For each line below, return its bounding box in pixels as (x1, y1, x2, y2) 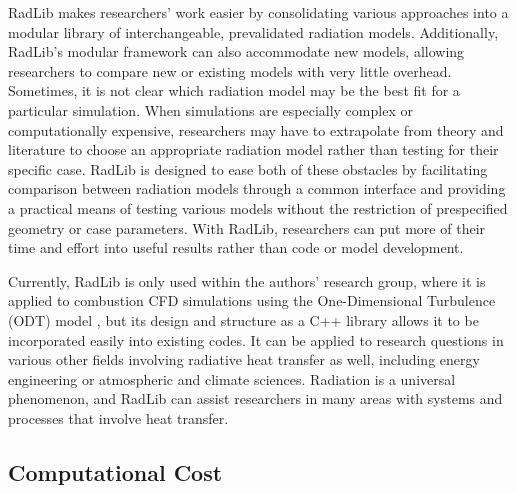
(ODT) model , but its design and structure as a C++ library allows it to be (8, 309, 479, 330)
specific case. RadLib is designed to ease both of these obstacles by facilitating (8, 158, 488, 179)
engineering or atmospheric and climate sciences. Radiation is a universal (8, 368, 456, 389)
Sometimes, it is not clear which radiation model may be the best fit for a (8, 80, 460, 101)
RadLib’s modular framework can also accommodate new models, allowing (8, 41, 465, 62)
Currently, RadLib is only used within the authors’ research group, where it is (8, 270, 486, 291)
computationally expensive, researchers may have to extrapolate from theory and (8, 119, 504, 140)
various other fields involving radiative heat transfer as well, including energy (8, 349, 480, 370)
